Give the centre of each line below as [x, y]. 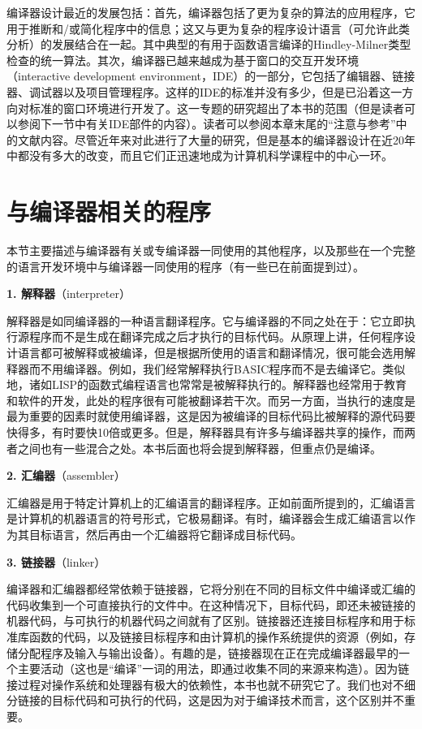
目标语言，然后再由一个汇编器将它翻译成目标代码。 [165, 534]
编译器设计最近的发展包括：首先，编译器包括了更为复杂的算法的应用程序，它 [211, 12]
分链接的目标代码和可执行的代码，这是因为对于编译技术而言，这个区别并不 [205, 700]
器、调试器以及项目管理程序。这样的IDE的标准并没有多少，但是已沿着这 [199, 91]
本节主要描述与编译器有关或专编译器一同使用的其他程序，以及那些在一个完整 [211, 250]
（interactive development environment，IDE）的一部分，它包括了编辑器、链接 [211, 76]
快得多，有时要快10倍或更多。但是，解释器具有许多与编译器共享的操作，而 [205, 432]
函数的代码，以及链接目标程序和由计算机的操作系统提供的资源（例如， [216, 636]
